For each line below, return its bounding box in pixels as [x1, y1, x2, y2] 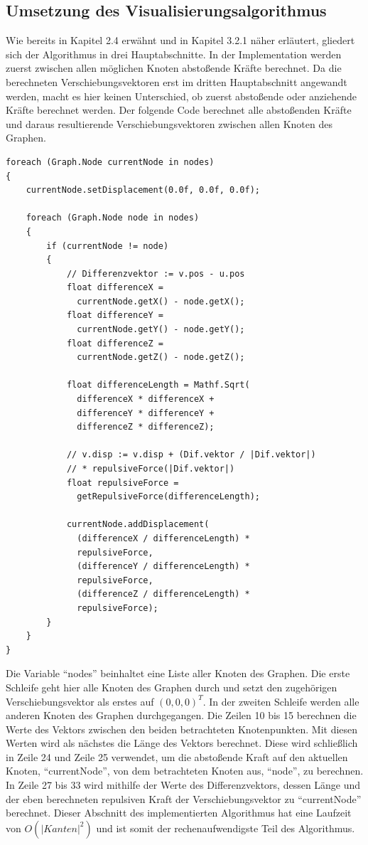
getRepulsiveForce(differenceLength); [77, 491, 260, 502]
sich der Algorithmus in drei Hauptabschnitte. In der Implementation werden [6, 46, 342, 61]
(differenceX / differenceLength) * [77, 533, 250, 543]
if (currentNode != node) [46, 240, 169, 251]
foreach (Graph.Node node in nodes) [26, 213, 200, 223]
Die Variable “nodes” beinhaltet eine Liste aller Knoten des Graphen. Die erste [6, 666, 350, 681]
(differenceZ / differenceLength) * [77, 589, 250, 600]
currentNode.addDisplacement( [66, 519, 210, 530]
